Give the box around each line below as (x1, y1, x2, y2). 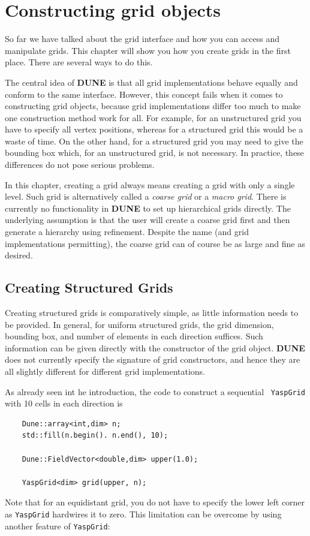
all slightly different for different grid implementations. (5, 365, 205, 377)
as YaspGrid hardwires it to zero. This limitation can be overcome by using (5, 507, 282, 520)
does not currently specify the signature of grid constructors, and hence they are (5, 353, 300, 366)
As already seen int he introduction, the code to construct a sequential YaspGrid (5, 385, 306, 398)
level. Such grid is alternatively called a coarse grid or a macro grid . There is (5, 190, 287, 203)
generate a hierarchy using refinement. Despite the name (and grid (5, 225, 249, 238)
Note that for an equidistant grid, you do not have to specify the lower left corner (5, 496, 305, 508)
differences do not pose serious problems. (5, 158, 155, 171)
